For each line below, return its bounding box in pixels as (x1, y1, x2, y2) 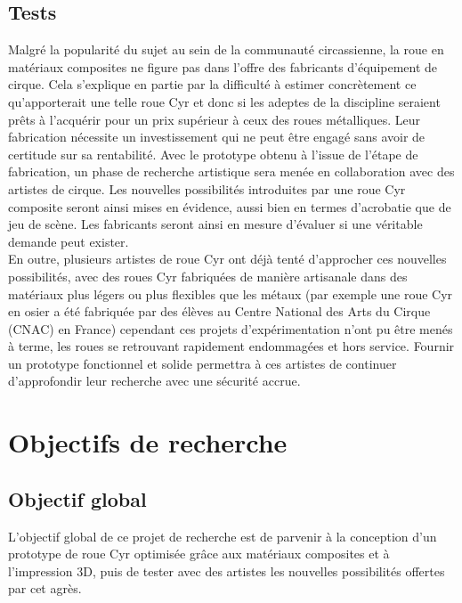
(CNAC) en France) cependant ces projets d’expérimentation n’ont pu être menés (8, 319, 453, 338)
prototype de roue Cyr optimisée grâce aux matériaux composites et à (8, 544, 390, 563)
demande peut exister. (8, 232, 129, 250)
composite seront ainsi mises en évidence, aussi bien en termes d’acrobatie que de (8, 197, 451, 216)
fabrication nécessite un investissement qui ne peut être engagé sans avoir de (8, 127, 426, 146)
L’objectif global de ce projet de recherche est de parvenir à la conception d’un (8, 526, 437, 545)
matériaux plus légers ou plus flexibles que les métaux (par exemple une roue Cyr (8, 284, 453, 303)
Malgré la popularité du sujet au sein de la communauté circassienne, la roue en (8, 40, 444, 59)
